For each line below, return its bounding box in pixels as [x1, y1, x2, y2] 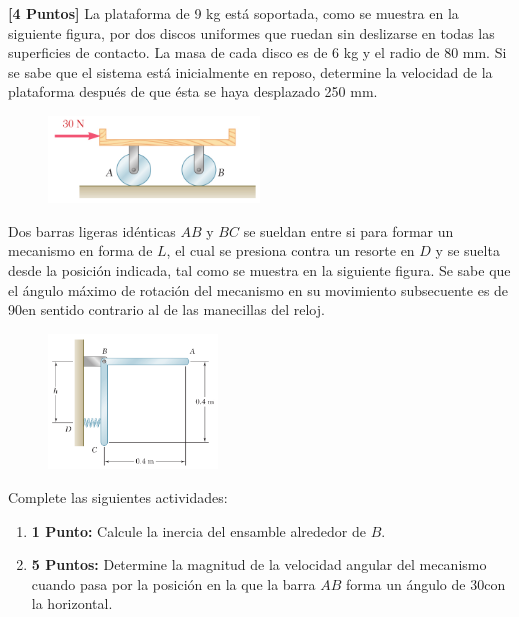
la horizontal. [31, 593, 113, 614]
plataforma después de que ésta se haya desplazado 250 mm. [8, 81, 378, 102]
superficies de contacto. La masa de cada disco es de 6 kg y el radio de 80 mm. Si [8, 42, 507, 63]
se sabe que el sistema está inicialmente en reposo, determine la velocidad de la [8, 61, 493, 82]
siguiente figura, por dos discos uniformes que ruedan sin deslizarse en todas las [8, 22, 495, 43]
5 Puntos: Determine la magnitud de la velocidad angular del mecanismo [31, 554, 487, 575]
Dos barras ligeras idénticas [8, 220, 176, 241]
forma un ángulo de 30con [346, 573, 506, 594]
